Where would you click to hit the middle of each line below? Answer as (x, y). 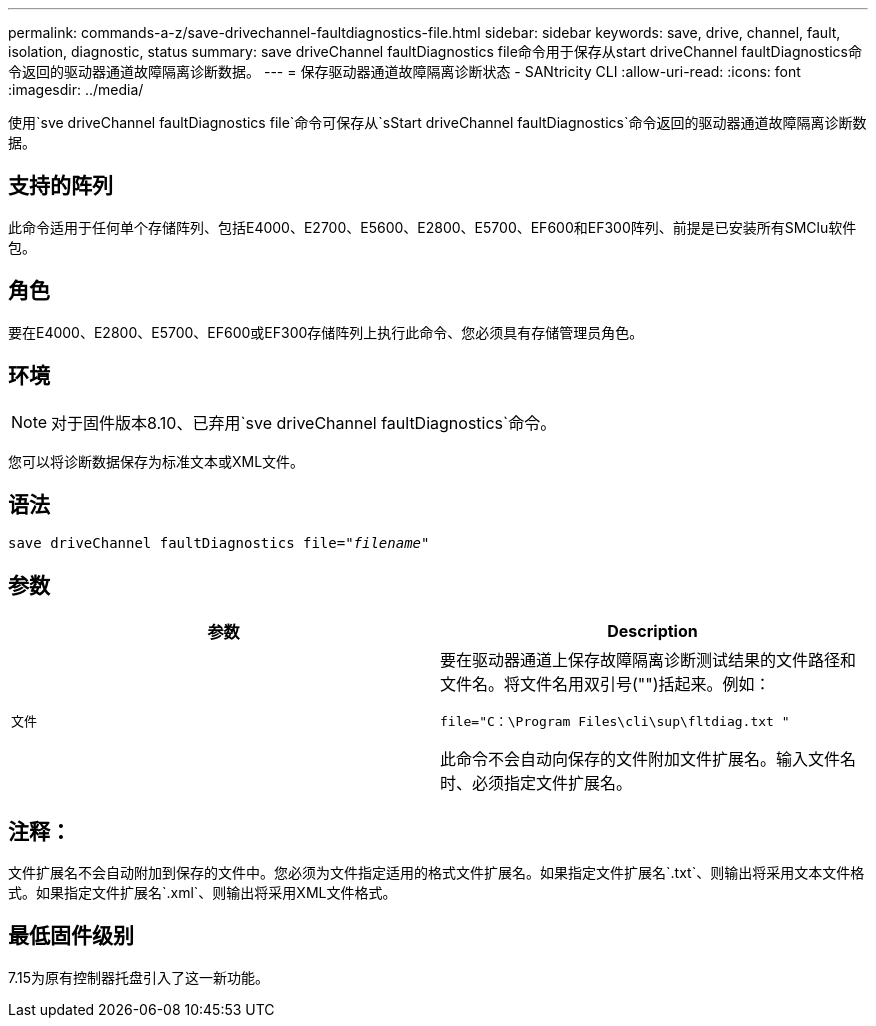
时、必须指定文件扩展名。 (536, 783)
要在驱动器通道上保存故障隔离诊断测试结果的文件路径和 (648, 660)
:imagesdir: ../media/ (76, 89)
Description (652, 631)
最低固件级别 (71, 936)
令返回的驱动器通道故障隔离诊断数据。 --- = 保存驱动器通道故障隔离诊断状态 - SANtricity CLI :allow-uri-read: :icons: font (404, 71)
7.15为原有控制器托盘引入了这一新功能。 (138, 977)
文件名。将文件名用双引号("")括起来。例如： (605, 684)
